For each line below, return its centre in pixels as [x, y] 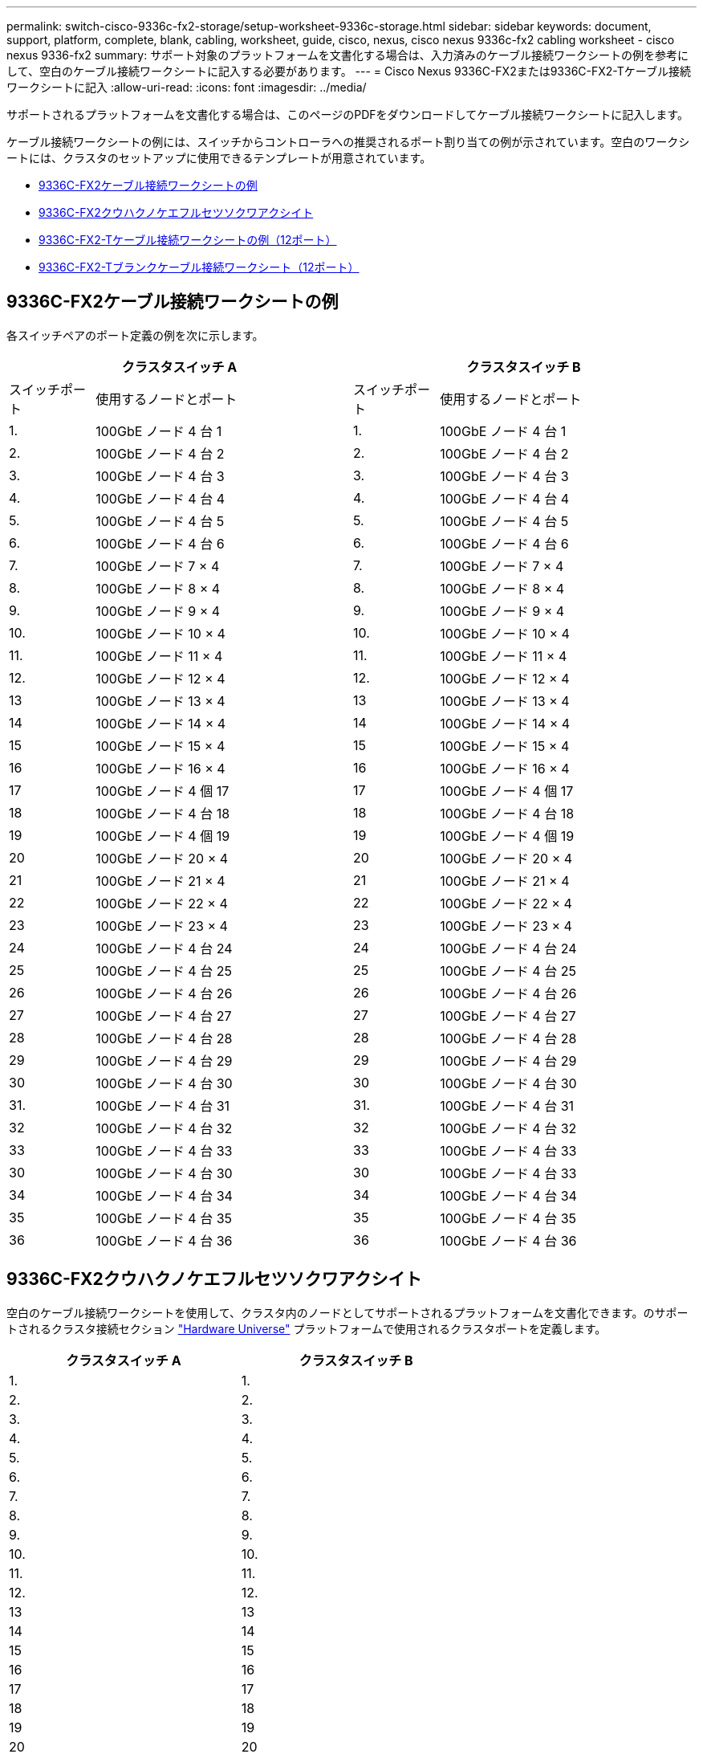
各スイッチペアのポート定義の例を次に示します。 [135, 335]
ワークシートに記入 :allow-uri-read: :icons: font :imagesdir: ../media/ [187, 87]
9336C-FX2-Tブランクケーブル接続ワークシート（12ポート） [199, 267]
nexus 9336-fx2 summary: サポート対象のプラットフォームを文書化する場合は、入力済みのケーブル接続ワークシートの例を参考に [347, 55]
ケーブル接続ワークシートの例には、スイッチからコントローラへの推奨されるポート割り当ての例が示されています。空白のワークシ [348, 142]
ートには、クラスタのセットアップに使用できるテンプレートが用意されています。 [219, 158]
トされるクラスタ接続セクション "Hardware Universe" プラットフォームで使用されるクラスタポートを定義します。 [307, 1328]
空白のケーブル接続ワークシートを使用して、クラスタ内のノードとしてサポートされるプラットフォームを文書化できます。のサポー [347, 1312]
